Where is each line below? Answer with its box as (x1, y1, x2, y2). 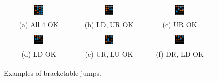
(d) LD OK (21, 48, 56, 59)
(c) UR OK (162, 19, 197, 30)
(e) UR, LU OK (85, 48, 133, 59)
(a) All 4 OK (19, 19, 59, 30)
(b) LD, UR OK (84, 19, 134, 30)
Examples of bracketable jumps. (4, 67, 101, 78)
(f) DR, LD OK (156, 48, 204, 59)
